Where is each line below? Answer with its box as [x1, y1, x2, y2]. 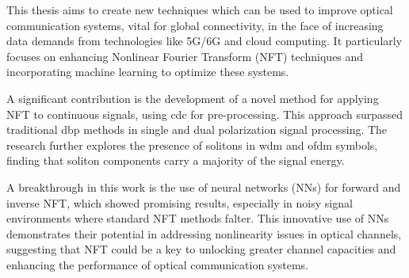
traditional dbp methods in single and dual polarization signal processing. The [6, 121, 388, 138]
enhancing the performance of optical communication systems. [6, 256, 309, 272]
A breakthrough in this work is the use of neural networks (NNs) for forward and [6, 178, 401, 195]
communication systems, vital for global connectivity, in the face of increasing [6, 17, 384, 33]
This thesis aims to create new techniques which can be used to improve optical [6, 2, 393, 17]
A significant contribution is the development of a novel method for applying [6, 89, 379, 106]
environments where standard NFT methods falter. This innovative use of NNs [6, 210, 389, 227]
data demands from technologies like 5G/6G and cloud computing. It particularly [6, 32, 403, 49]
